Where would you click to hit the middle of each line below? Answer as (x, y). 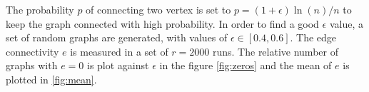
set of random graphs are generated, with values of (117, 37)
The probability (40, 9)
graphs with (32, 65)
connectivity (32, 51)
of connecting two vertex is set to (158, 9)
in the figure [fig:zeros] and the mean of (246, 65)
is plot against (118, 65)
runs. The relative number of (275, 51)
